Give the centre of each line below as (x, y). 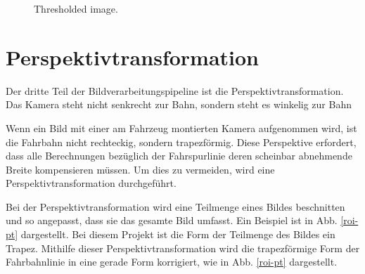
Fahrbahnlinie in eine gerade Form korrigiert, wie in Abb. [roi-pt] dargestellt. (172, 262)
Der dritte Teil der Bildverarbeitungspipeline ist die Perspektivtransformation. (175, 90)
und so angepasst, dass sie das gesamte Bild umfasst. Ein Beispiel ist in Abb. (172, 220)
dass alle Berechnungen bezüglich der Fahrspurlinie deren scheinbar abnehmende (179, 156)
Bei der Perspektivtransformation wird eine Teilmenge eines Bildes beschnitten (175, 206)
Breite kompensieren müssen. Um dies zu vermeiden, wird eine (140, 169)
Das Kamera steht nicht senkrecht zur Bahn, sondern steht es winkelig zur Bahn (179, 104)
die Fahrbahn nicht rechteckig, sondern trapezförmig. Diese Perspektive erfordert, (181, 142)
